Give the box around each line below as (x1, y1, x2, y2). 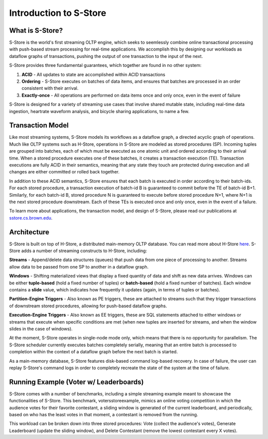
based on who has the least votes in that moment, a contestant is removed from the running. (9, 412, 199, 418)
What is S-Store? (9, 26, 63, 35)
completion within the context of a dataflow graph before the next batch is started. (9, 349, 178, 355)
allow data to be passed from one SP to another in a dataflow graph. (9, 264, 149, 270)
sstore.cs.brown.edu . (9, 215, 53, 220)
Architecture (9, 228, 50, 236)
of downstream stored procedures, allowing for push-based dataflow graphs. (9, 303, 167, 309)
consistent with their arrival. (21, 85, 79, 91)
